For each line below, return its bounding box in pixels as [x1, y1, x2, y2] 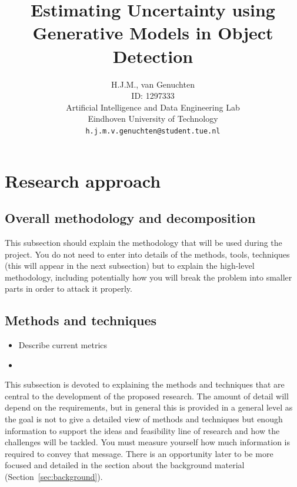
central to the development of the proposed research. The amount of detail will [5, 389, 289, 402]
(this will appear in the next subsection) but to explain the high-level [5, 259, 255, 272]
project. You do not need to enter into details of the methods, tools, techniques [5, 248, 290, 260]
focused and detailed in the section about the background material [5, 459, 245, 471]
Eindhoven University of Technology [88, 112, 218, 125]
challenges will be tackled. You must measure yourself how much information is [5, 436, 291, 448]
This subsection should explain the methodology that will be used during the [5, 236, 282, 248]
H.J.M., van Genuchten [111, 78, 195, 90]
